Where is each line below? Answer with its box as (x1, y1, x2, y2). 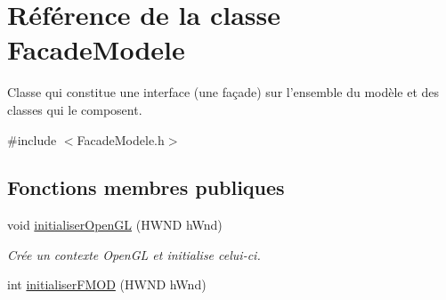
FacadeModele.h (77, 130, 165, 149)
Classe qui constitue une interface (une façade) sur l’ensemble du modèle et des (7, 83, 440, 101)
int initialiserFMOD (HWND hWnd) (7, 275, 207, 294)
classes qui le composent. (7, 100, 142, 118)
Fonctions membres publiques (7, 174, 285, 201)
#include (7, 130, 57, 149)
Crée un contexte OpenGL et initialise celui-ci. (7, 245, 261, 264)
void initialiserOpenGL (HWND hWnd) (7, 215, 223, 234)
